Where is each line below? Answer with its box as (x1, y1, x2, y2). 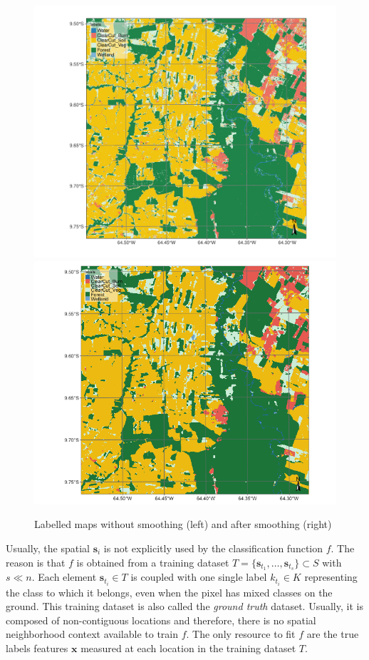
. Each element (31, 569, 97, 584)
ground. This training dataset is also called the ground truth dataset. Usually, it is (6, 599, 363, 614)
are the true (306, 626, 359, 641)
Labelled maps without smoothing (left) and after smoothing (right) (34, 517, 332, 532)
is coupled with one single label (130, 569, 267, 584)
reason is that (6, 554, 66, 569)
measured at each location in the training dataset (80, 640, 296, 655)
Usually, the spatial (6, 540, 90, 555)
